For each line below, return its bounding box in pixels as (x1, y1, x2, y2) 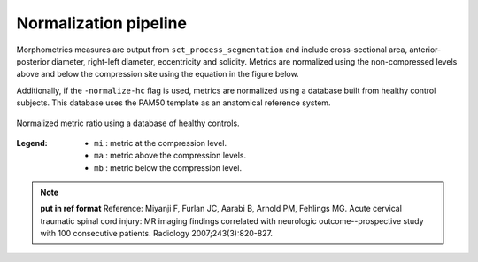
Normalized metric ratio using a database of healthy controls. (16, 118, 240, 128)
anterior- (408, 44, 442, 55)
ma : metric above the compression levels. (94, 150, 247, 161)
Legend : (16, 137, 48, 148)
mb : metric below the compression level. (94, 162, 243, 173)
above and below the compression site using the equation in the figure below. (16, 69, 300, 80)
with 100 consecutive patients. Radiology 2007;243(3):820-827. (40, 228, 274, 239)
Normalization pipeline (16, 13, 188, 33)
